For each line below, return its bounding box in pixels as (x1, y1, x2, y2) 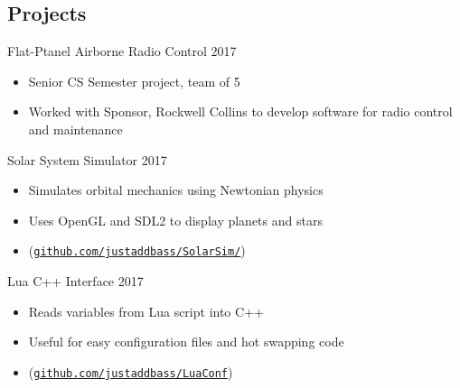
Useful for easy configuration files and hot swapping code (28, 332, 344, 351)
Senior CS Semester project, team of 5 (28, 71, 240, 90)
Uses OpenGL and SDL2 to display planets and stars (28, 210, 323, 229)
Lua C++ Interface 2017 (7, 272, 144, 291)
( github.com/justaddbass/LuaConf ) (28, 362, 233, 381)
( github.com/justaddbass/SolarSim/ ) (28, 241, 246, 260)
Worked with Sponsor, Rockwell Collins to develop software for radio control (28, 102, 453, 121)
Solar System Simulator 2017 (7, 150, 167, 169)
